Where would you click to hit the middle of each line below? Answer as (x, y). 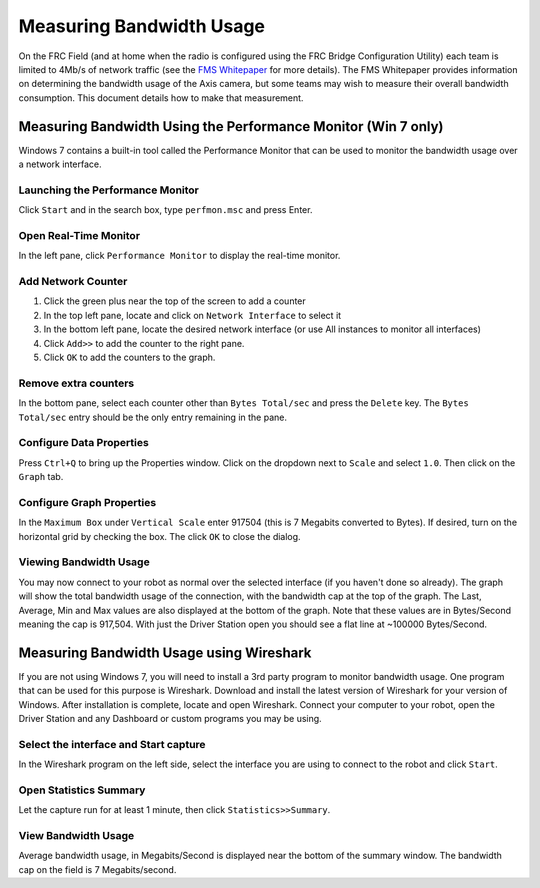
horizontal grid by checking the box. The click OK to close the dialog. (159, 536)
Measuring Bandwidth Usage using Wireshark (165, 652)
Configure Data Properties (83, 443)
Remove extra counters (76, 383)
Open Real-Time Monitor (79, 235)
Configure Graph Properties (87, 502)
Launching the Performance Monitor (109, 190)
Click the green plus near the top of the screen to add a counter (175, 301)
